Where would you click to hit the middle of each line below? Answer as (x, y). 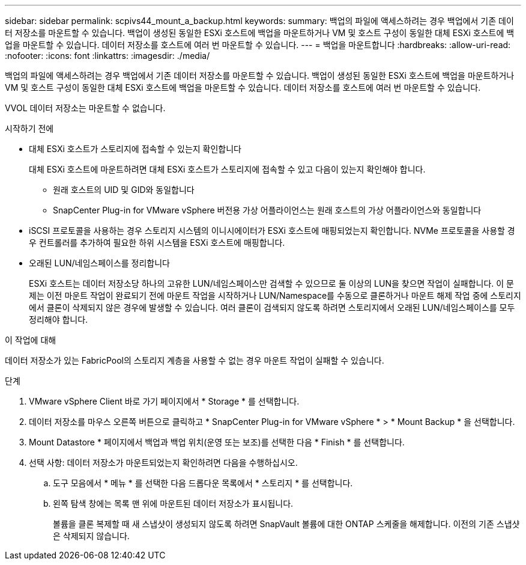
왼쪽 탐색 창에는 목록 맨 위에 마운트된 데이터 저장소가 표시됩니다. (173, 503)
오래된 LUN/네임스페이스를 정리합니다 (100, 263)
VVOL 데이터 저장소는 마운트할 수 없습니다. (85, 108)
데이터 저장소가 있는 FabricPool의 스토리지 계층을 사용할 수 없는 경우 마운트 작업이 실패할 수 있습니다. (195, 360)
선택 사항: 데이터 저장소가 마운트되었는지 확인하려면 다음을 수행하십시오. (163, 463)
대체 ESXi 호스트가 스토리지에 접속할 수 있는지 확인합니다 (135, 149)
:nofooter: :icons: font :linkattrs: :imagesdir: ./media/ (107, 56)
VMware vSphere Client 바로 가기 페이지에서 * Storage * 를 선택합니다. (164, 401)
